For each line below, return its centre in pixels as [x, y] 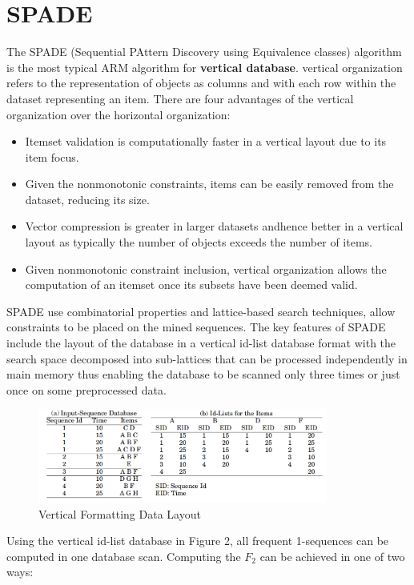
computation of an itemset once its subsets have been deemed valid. [191, 284]
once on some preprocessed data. [86, 389]
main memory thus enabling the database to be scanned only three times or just [203, 374]
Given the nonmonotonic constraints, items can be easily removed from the [209, 184]
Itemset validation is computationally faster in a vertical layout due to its [206, 141]
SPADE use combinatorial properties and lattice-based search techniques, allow [201, 311]
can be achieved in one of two [332, 556]
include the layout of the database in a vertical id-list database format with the [201, 343]
